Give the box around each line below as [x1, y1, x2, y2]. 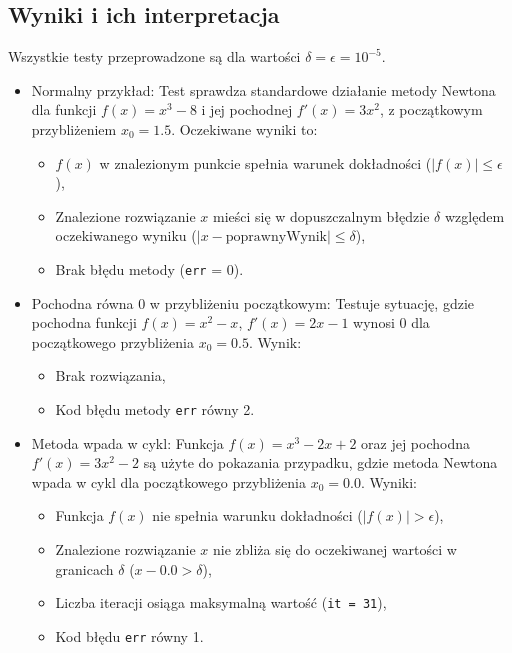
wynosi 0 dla [353, 312, 430, 333]
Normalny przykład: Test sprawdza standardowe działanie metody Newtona [31, 79, 496, 100]
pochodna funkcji [31, 312, 137, 333]
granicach [55, 558, 114, 579]
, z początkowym [379, 99, 483, 120]
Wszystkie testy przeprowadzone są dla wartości [8, 46, 301, 67]
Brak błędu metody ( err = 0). [55, 258, 244, 279]
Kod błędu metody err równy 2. [55, 398, 255, 419]
